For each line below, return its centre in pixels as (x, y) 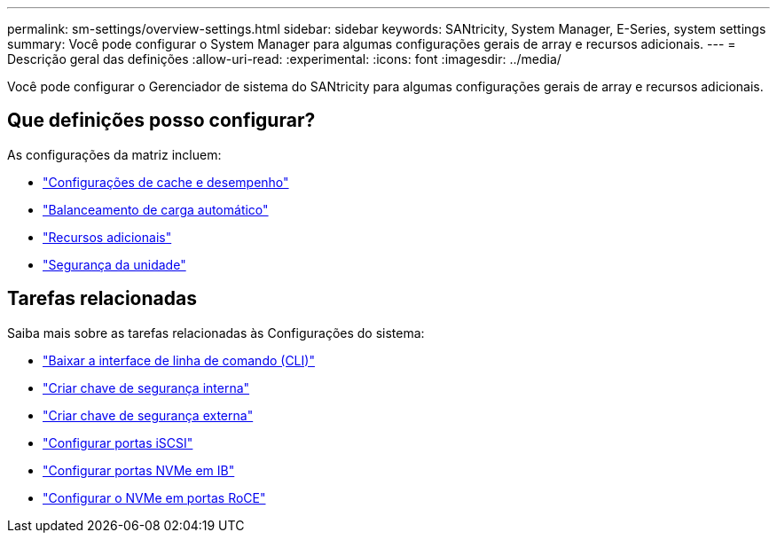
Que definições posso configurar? (161, 121)
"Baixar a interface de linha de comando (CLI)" (179, 360)
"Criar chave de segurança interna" (146, 387)
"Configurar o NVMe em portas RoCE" (154, 497)
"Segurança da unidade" (114, 264)
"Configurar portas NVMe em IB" (139, 470)
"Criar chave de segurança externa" (148, 415)
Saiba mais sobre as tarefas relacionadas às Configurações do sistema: (216, 333)
